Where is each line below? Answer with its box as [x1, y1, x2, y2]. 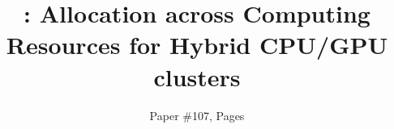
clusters [153, 60, 241, 93]
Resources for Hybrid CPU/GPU [6, 28, 388, 61]
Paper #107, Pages [149, 106, 245, 123]
